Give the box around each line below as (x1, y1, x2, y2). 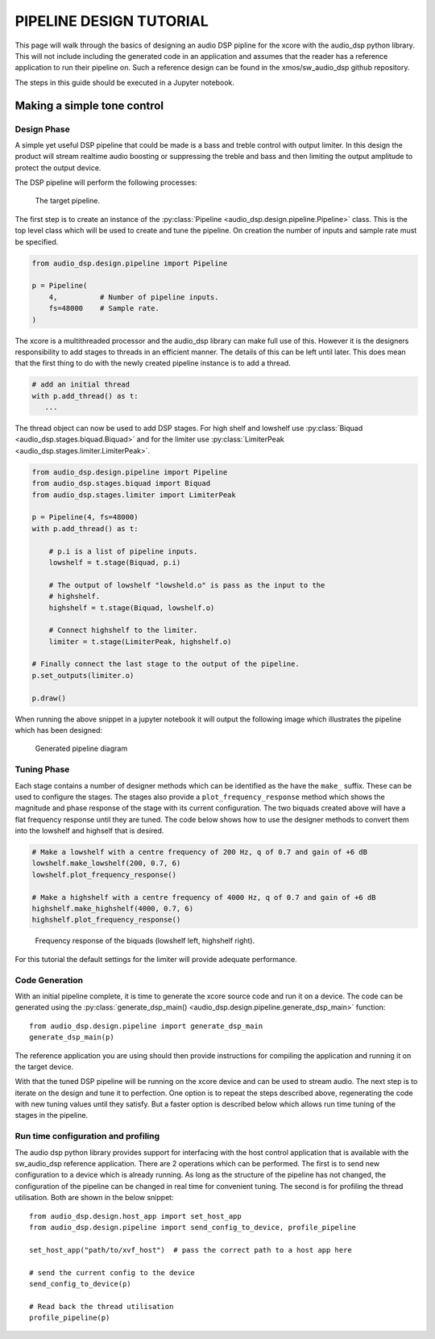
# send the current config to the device (29, 1268, 195, 1277)
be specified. (14, 236, 59, 246)
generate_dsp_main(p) (29, 1033, 114, 1042)
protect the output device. (14, 162, 101, 173)
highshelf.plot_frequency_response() (31, 915, 181, 924)
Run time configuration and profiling (14, 1131, 160, 1142)
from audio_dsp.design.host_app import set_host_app (29, 1211, 242, 1220)
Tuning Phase (14, 764, 70, 775)
